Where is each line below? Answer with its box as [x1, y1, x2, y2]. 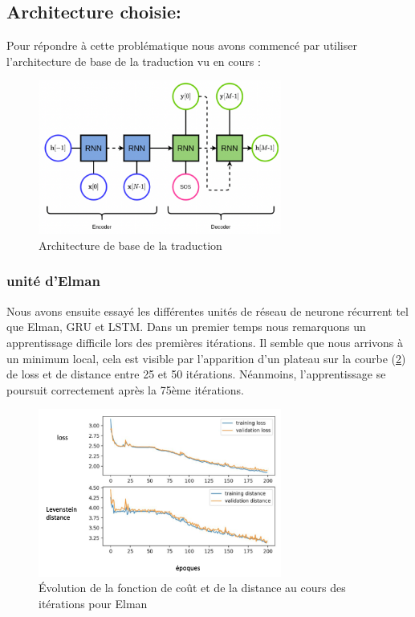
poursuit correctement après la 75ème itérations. [6, 381, 244, 398]
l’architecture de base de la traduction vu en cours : [6, 52, 261, 69]
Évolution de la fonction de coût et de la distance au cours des [39, 579, 346, 596]
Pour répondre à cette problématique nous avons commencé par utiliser [6, 37, 357, 54]
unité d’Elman [6, 271, 100, 291]
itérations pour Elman [39, 595, 148, 611]
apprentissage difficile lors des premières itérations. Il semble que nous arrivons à [6, 333, 404, 350]
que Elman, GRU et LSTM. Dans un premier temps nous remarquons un [6, 318, 366, 335]
